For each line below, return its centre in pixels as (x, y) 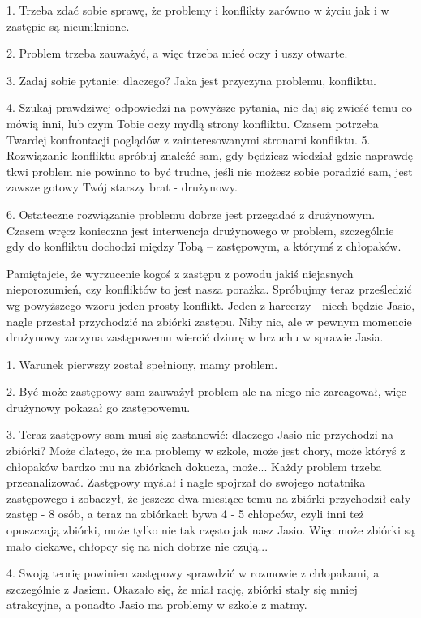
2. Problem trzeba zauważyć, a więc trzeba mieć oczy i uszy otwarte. (177, 53)
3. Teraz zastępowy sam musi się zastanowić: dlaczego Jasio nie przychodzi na (200, 434)
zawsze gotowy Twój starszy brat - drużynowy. (122, 187)
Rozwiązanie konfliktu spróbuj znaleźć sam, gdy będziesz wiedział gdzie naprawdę (210, 155)
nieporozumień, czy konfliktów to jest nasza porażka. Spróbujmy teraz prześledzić (209, 289)
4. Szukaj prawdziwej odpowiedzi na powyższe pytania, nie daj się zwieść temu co (209, 107)
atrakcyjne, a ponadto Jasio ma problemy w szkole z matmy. (157, 605)
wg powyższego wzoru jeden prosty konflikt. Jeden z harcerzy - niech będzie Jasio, (211, 305)
